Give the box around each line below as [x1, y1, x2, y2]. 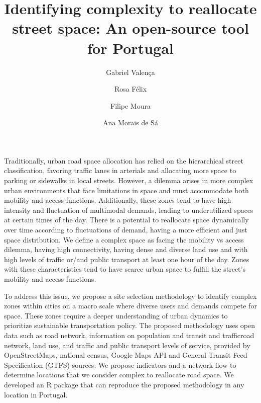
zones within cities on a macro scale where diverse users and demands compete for [4, 300, 257, 311]
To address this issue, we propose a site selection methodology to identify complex [4, 290, 257, 301]
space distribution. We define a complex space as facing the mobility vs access [4, 234, 244, 245]
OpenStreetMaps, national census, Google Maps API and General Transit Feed [4, 350, 247, 360]
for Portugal [87, 37, 174, 58]
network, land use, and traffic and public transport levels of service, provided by [4, 340, 250, 350]
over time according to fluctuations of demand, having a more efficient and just [4, 224, 247, 235]
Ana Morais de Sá [103, 117, 158, 128]
